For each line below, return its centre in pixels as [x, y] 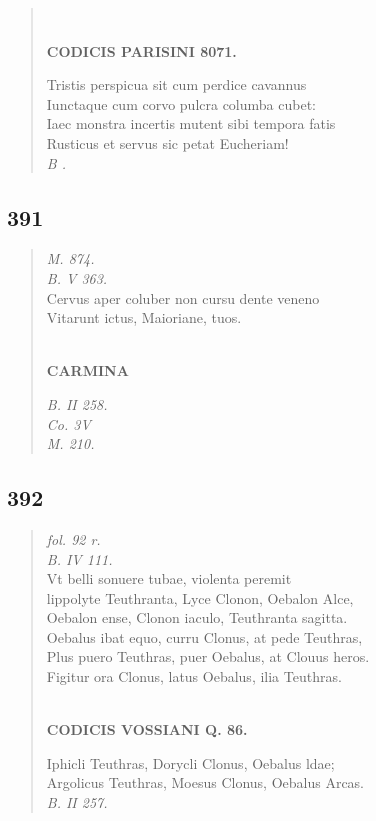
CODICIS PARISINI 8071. [141, 50]
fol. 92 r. [73, 538]
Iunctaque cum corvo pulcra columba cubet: [181, 103]
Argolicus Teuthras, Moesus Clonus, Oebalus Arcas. [205, 782]
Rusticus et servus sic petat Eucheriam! [167, 142]
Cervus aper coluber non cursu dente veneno [183, 297]
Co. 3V [68, 423]
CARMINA [87, 370]
